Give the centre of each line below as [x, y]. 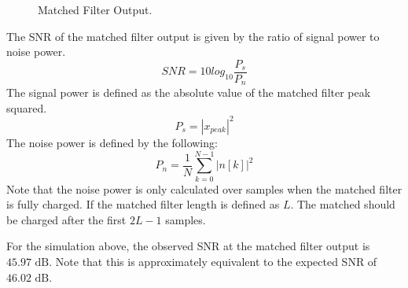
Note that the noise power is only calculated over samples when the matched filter [204, 188]
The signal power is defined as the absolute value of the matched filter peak [189, 92]
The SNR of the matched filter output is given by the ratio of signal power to [193, 36]
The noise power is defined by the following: [112, 142]
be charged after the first [66, 219]
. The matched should [343, 204]
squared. [27, 107]
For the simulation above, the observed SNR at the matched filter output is [188, 246]
